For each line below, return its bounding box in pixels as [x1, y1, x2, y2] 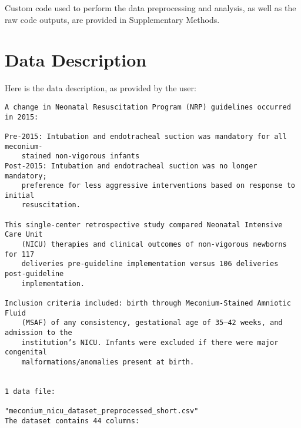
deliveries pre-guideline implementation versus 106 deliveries [21, 260, 279, 268]
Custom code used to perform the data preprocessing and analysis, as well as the [5, 2, 296, 14]
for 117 [5, 250, 35, 258]
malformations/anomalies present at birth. [21, 357, 195, 366]
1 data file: [5, 387, 55, 396]
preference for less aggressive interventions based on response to [21, 181, 295, 190]
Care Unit [5, 230, 43, 239]
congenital [5, 348, 47, 357]
